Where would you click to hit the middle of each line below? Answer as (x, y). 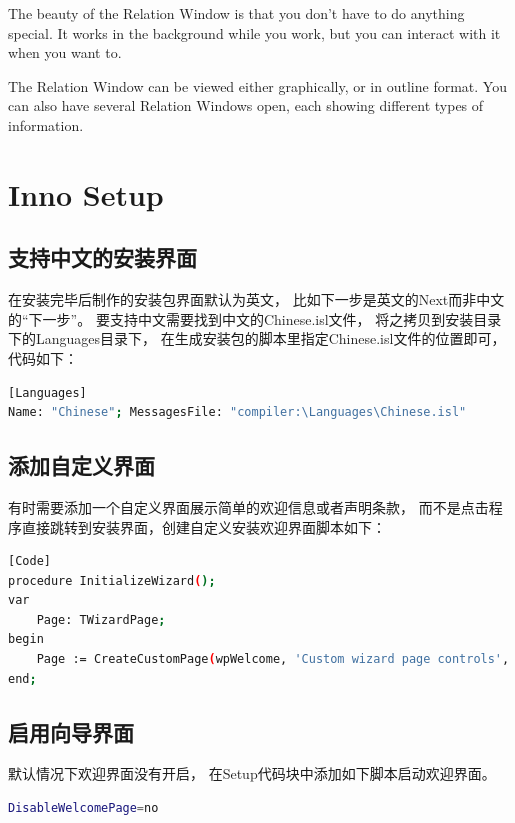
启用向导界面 (71, 731)
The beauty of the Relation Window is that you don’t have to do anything (236, 13)
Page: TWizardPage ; (101, 619)
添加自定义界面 (81, 465)
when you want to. (65, 52)
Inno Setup (86, 193)
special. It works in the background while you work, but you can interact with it (254, 32)
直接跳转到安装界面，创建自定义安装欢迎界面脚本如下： (203, 526)
